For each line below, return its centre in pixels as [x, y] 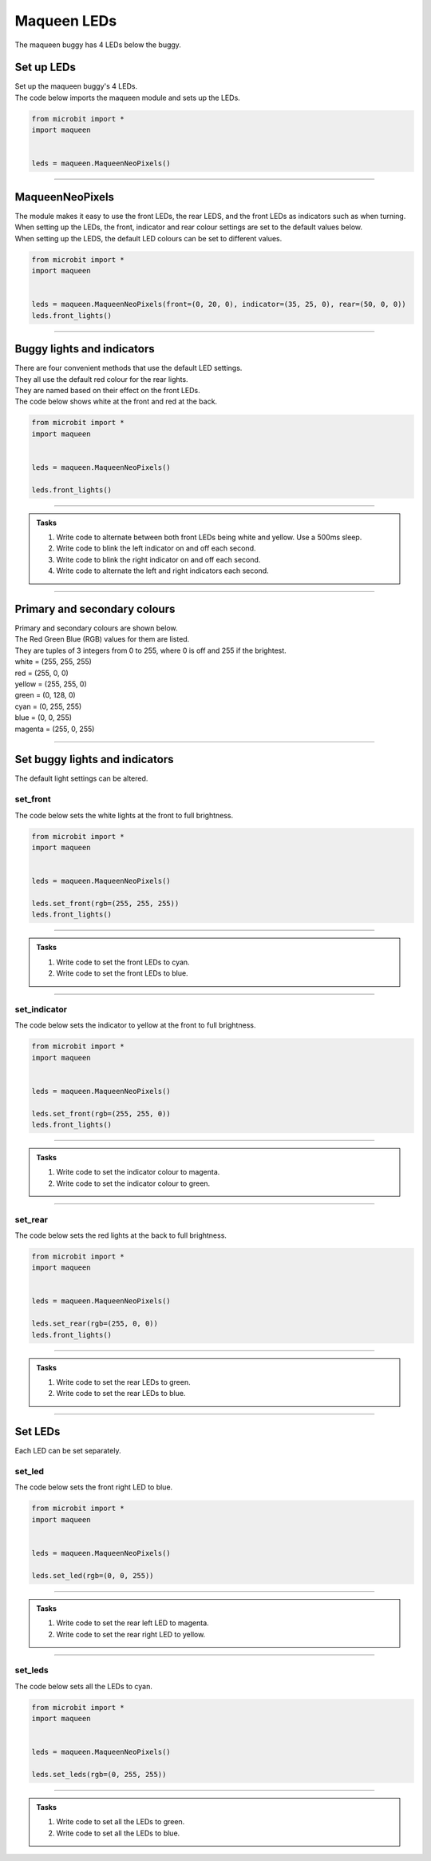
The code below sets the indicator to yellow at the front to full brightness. [135, 1025]
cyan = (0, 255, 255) [48, 706]
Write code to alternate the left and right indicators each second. [162, 571]
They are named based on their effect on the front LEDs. [107, 390]
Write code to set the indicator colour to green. [133, 1183]
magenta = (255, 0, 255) [55, 729]
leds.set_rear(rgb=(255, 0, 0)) [95, 1324]
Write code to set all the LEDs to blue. [118, 1833]
